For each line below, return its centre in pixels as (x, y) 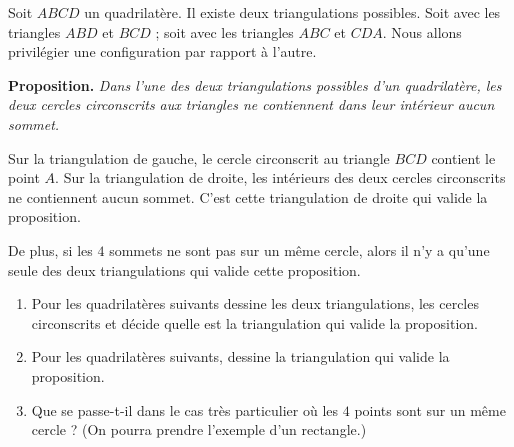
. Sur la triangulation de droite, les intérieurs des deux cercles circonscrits (280, 177)
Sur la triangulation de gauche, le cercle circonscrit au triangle (199, 157)
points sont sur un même (430, 409)
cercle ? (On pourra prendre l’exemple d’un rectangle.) (199, 429)
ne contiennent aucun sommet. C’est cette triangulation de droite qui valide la (248, 196)
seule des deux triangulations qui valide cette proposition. (184, 269)
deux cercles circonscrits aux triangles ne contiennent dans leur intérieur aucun (251, 104)
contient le (463, 157)
